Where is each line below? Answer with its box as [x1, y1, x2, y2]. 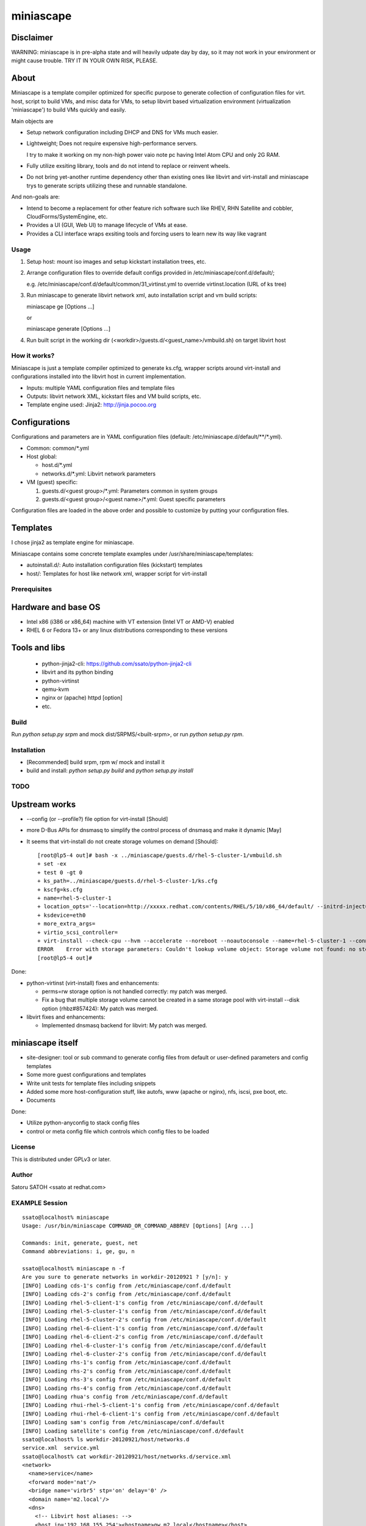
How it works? [11, 352, 55, 360]
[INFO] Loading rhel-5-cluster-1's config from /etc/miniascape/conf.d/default [22, 1308, 267, 1315]
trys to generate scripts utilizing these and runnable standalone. [26, 182, 187, 189]
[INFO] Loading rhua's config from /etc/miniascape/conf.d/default [22, 1393, 228, 1400]
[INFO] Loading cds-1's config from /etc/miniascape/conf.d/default [22, 1282, 231, 1289]
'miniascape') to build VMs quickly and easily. [11, 106, 126, 114]
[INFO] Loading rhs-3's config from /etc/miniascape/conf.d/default [22, 1376, 231, 1383]
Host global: [26, 453, 57, 460]
